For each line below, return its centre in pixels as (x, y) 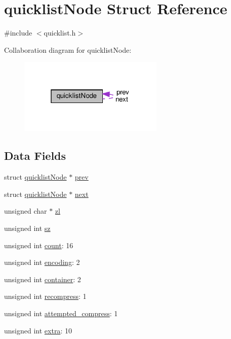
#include (18, 33)
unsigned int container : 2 (43, 279)
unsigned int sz (27, 228)
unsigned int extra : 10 (38, 330)
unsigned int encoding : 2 (42, 262)
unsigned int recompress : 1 (45, 296)
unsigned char (26, 211)
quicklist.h (60, 33)
